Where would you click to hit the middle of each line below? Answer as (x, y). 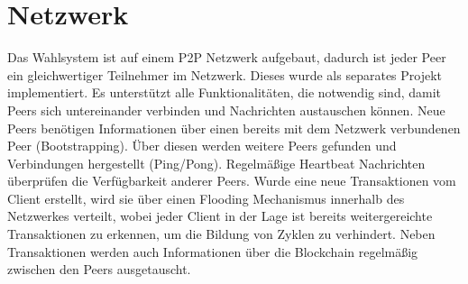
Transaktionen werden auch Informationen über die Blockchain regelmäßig (213, 251)
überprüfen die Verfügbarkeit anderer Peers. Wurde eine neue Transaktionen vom (232, 181)
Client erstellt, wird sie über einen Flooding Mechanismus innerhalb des (206, 198)
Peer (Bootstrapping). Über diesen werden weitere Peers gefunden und (202, 146)
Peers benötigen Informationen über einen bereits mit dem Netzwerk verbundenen (234, 128)
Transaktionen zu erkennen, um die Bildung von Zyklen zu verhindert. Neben (221, 234)
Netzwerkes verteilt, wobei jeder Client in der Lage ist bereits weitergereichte (220, 216)
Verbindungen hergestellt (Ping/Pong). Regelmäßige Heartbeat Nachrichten (216, 163)
